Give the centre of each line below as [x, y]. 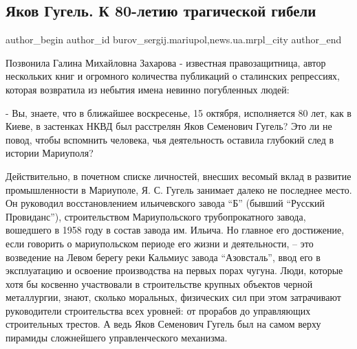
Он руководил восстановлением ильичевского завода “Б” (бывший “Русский [165, 203]
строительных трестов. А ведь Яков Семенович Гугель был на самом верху [163, 324]
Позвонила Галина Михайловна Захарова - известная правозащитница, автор [166, 62]
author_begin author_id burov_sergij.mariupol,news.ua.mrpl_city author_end [174, 40]
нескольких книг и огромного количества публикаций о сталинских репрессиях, [173, 76]
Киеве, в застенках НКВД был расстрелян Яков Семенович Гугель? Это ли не [169, 126]
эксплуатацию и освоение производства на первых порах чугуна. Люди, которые [174, 270]
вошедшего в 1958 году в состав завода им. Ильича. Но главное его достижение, [175, 230]
